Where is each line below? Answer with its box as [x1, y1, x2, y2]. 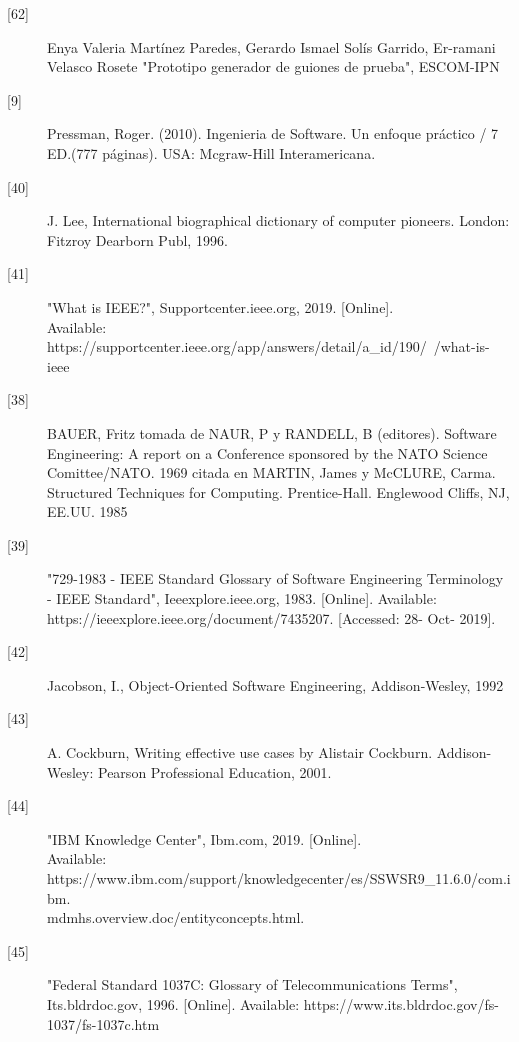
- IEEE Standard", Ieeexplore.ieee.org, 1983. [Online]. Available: [47, 588, 437, 609]
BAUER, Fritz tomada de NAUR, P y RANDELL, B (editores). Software [47, 422, 497, 443]
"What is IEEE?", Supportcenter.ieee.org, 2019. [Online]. [47, 296, 394, 317]
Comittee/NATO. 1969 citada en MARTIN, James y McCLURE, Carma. [47, 462, 496, 483]
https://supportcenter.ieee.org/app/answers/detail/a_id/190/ [47, 336, 427, 357]
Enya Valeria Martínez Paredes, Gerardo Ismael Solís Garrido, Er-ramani [47, 36, 496, 57]
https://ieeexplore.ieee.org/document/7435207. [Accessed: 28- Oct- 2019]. [47, 607, 496, 628]
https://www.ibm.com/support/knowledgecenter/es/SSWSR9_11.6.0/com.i [47, 868, 511, 888]
